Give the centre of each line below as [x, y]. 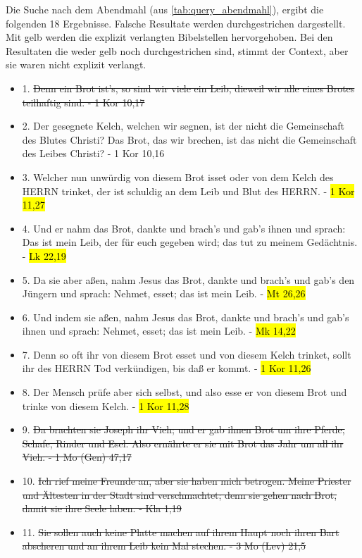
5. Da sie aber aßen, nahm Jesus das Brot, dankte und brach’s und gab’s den [188, 279]
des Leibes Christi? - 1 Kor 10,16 [93, 153]
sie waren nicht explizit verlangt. [76, 64]
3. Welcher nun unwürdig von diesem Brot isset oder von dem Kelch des [178, 176]
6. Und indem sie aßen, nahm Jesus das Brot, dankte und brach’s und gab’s [186, 317]
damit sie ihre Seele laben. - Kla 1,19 [102, 508]
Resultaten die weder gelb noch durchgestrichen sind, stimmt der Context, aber [177, 50]
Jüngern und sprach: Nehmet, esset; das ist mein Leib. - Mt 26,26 [164, 293]
